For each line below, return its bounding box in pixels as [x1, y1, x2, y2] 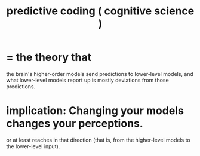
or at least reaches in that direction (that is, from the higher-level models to [6, 136, 191, 143]
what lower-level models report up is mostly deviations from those [6, 77, 169, 84]
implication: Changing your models [6, 104, 184, 118]
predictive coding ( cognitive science [6, 4, 195, 18]
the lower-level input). [6, 142, 60, 150]
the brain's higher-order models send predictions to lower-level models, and [6, 70, 194, 77]
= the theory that [6, 51, 91, 64]
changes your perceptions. [6, 117, 143, 130]
